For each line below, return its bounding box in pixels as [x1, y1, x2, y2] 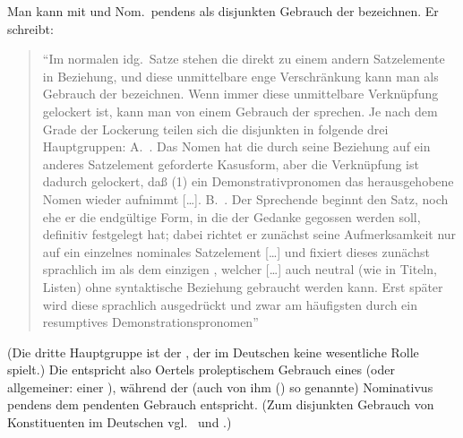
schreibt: [7, 19, 54, 38]
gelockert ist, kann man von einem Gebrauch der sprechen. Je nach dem [42, 101, 438, 120]
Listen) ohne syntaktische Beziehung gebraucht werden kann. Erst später [42, 277, 443, 296]
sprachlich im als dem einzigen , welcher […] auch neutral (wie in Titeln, [42, 260, 437, 279]
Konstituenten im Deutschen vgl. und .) [7, 413, 232, 432]
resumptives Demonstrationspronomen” [42, 313, 259, 331]
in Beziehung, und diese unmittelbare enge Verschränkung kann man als [42, 66, 439, 85]
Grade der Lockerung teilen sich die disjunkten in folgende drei [42, 119, 389, 138]
